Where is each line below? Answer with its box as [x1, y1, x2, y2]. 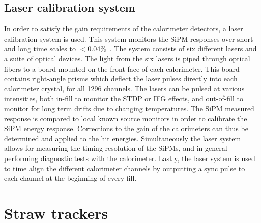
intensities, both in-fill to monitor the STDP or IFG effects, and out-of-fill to [4, 93, 244, 104]
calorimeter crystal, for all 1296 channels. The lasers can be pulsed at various [4, 83, 245, 93]
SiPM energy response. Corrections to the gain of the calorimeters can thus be [4, 123, 248, 134]
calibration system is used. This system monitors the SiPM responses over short [4, 33, 253, 44]
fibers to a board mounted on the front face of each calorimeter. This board [4, 63, 240, 74]
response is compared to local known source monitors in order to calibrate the [4, 113, 247, 123]
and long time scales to [4, 43, 76, 54]
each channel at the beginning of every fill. [4, 173, 137, 183]
